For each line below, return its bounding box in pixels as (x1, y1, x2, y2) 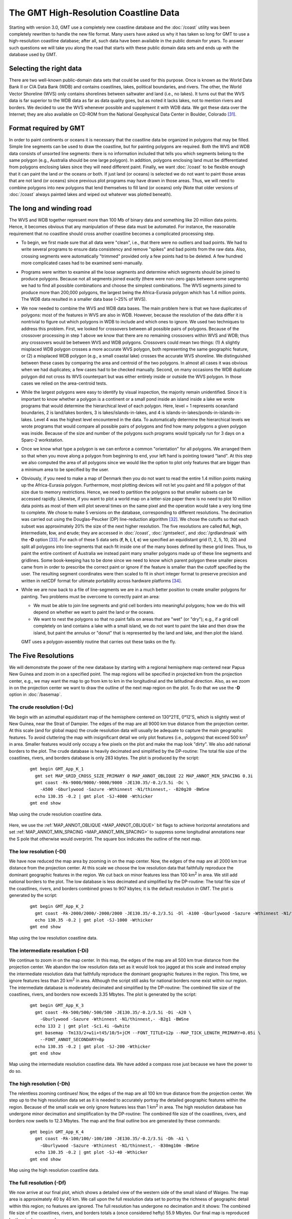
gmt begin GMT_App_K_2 (30, 904, 84, 909)
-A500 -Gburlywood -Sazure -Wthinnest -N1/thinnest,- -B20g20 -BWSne (39, 786, 210, 792)
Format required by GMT (9, 124, 85, 132)
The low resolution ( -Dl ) (9, 848, 67, 855)
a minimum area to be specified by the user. (21, 466, 109, 472)
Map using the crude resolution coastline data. (9, 811, 102, 817)
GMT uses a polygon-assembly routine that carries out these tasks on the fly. (21, 639, 176, 645)
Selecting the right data (9, 64, 82, 73)
